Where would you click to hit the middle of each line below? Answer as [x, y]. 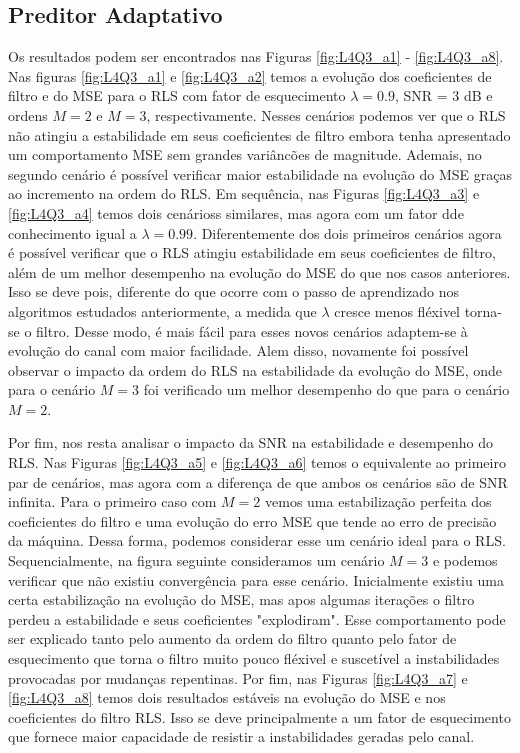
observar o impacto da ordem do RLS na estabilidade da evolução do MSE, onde [255, 369]
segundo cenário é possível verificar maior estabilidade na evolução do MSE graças [260, 173]
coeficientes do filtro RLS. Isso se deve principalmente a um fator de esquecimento [259, 716]
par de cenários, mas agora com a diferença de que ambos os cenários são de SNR [258, 481]
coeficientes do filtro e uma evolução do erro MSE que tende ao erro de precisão [252, 520]
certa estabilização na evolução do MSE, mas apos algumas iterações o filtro [241, 599]
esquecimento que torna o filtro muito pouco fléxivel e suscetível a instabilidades [254, 658]
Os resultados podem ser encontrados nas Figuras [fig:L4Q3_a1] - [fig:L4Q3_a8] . [256, 56]
